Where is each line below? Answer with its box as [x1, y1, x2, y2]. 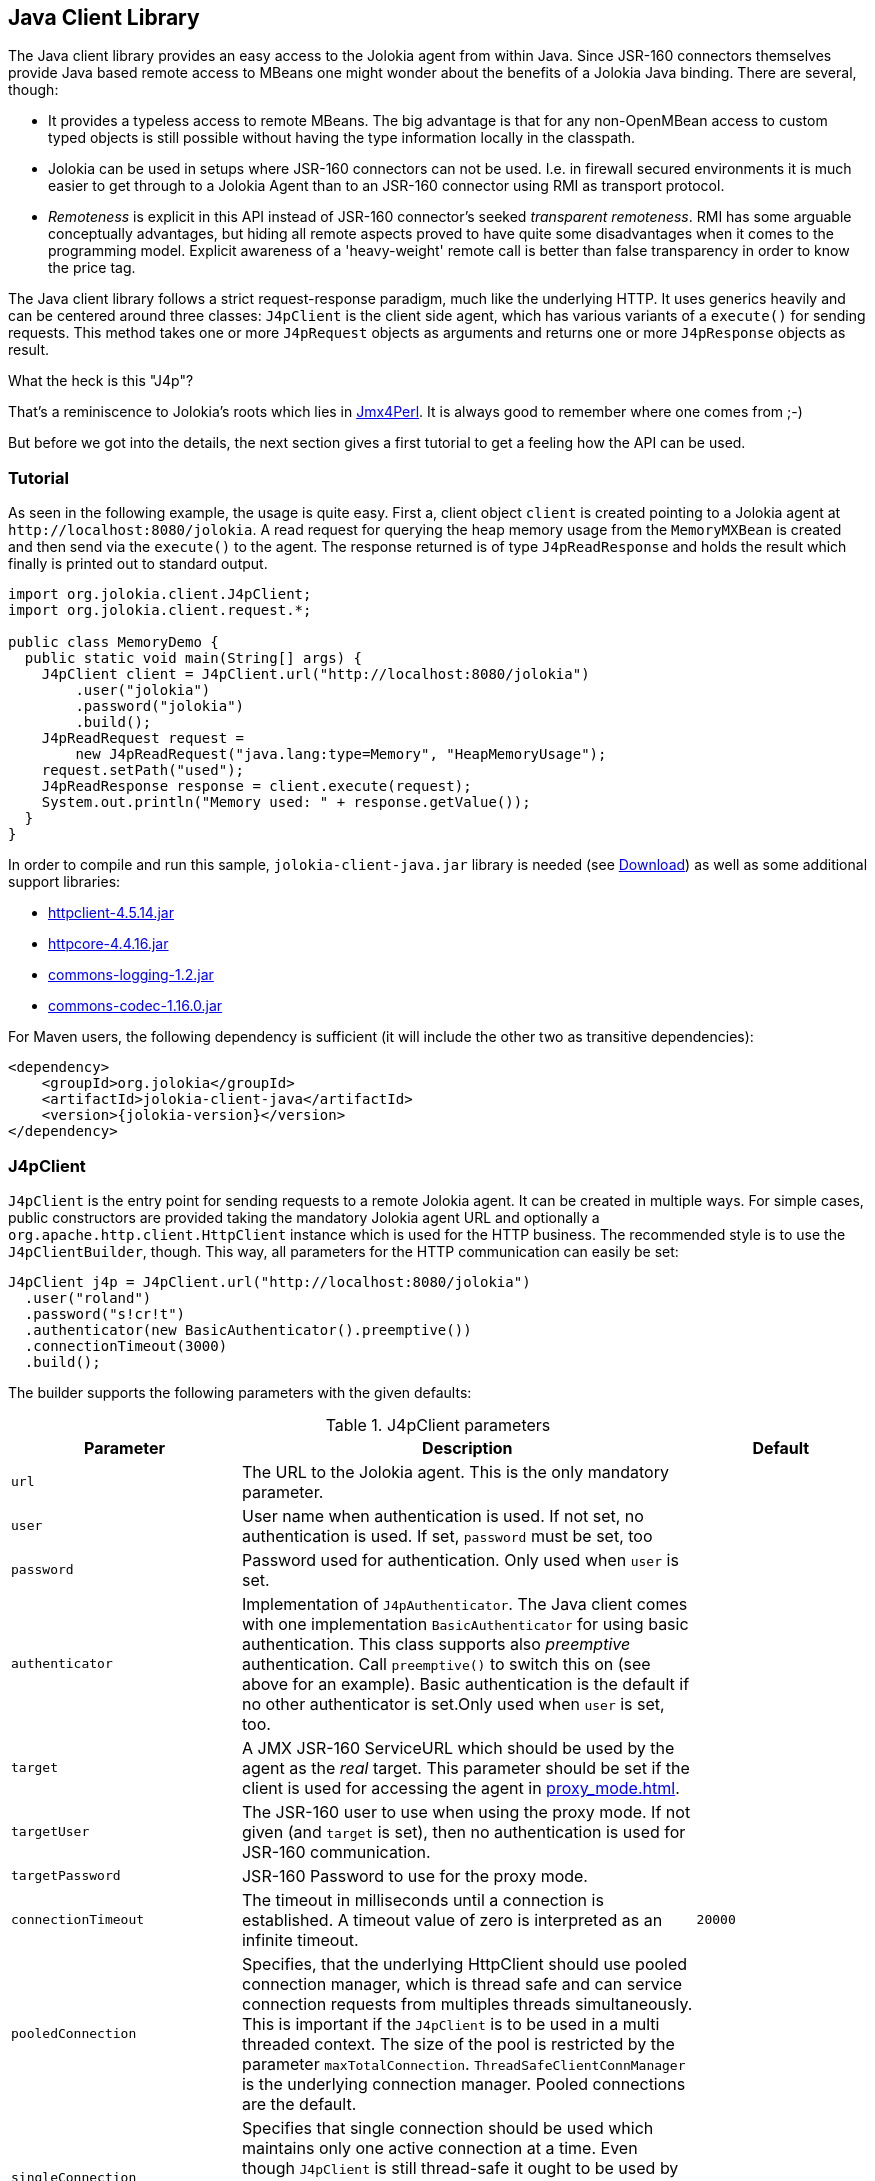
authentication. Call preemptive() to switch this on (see [241, 1653, 651, 1674]
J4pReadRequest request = [41, 730, 245, 747]
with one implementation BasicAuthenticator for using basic [241, 1613, 689, 1634]
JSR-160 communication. [241, 1841, 431, 1862]
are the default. [241, 2093, 357, 2114]
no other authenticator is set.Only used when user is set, [241, 1693, 665, 1714]
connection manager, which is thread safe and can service [241, 1973, 683, 1994]
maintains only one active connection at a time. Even [241, 2137, 638, 2158]
